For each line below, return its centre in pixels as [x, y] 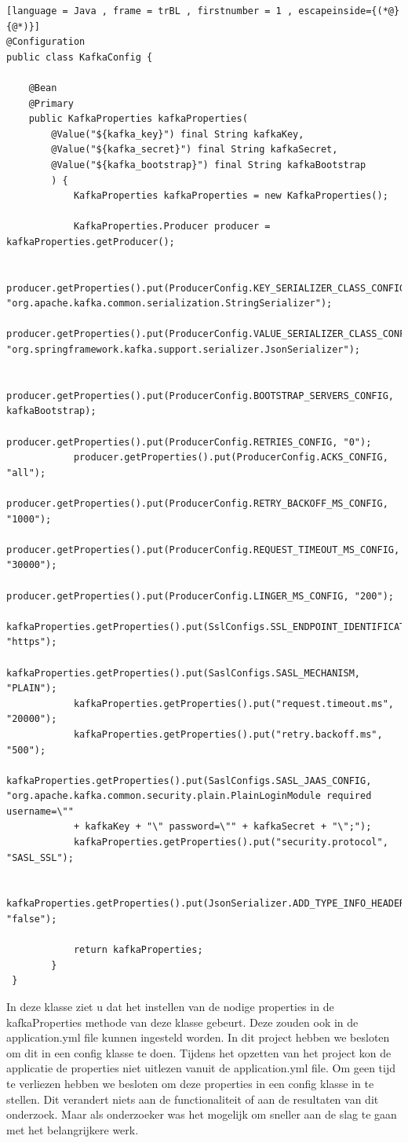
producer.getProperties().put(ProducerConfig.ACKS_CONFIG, [231, 458]
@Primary [51, 103]
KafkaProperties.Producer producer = [172, 227]
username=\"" [40, 811]
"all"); [26, 473]
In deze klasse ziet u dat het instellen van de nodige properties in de [170, 1006]
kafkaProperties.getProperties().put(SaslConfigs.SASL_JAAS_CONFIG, [189, 780]
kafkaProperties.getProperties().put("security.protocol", [231, 843]
